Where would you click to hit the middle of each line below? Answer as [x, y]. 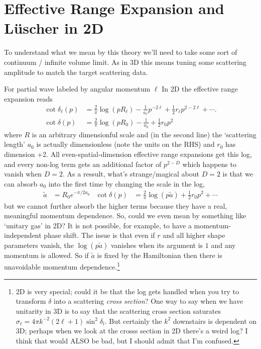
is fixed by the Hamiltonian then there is [160, 255]
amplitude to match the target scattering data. [76, 72]
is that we [238, 174]
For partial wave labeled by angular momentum [77, 89]
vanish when [23, 174]
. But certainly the [133, 321]
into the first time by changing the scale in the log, [126, 183]
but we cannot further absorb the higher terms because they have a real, [116, 205]
